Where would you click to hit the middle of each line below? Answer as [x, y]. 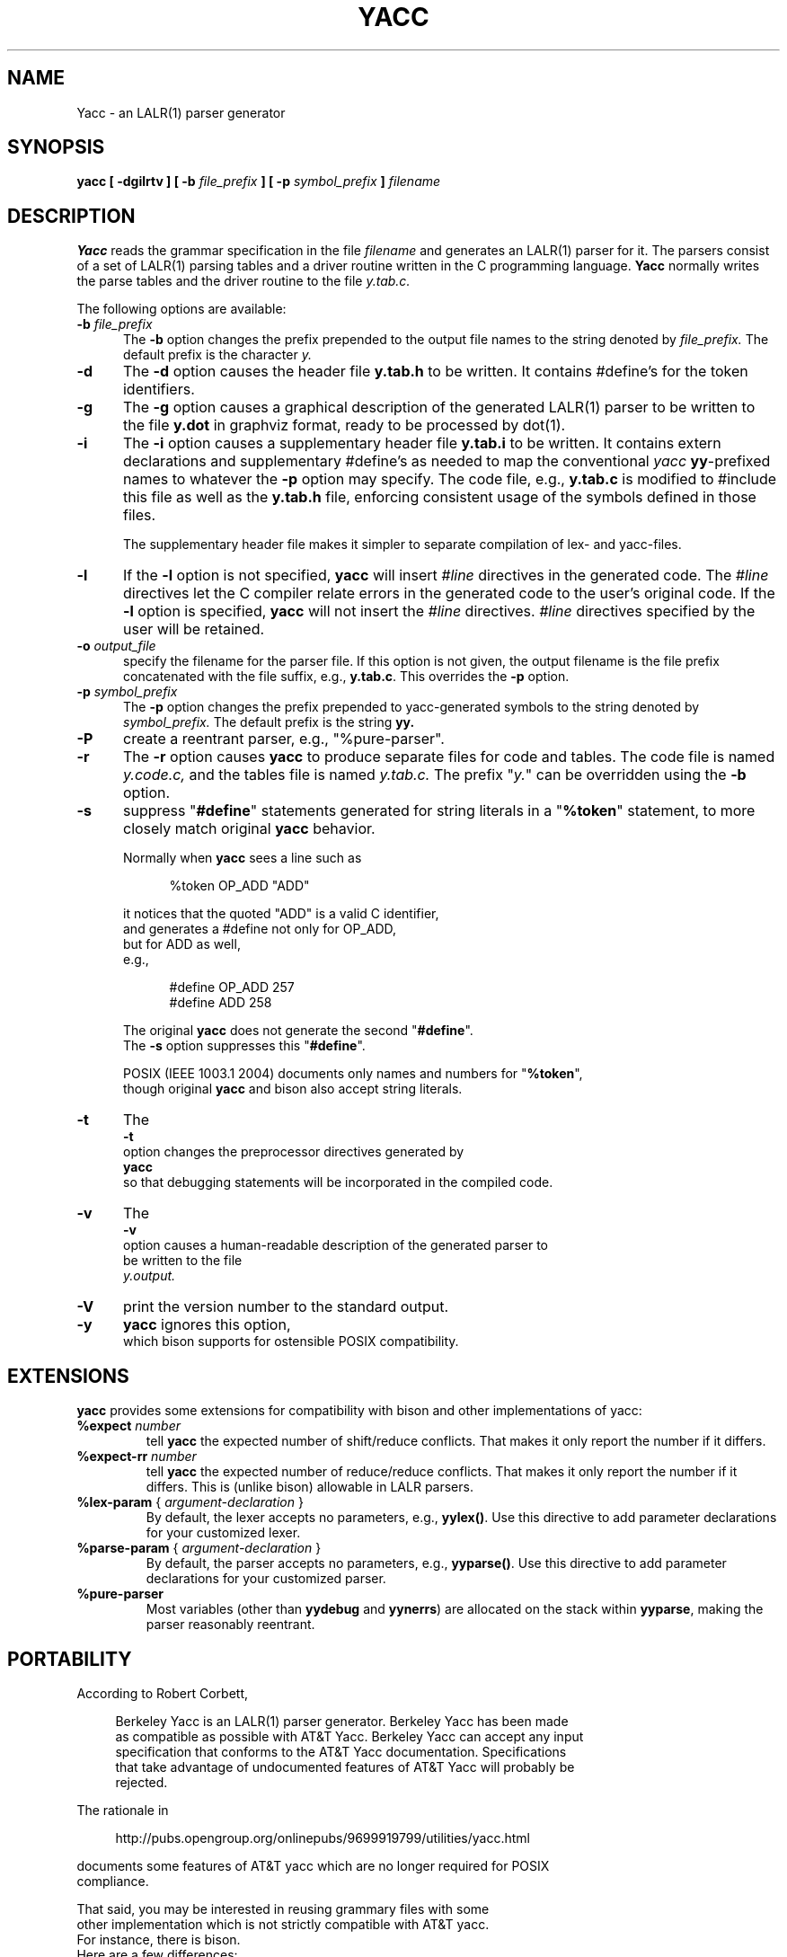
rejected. [141, 1782]
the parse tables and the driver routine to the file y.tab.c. [243, 281]
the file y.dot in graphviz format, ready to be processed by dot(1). [344, 425]
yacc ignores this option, [207, 1325]
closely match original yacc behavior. [249, 829]
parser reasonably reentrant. [230, 1625]
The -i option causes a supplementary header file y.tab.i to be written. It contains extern [422, 443]
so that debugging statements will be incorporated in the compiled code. [338, 1182]
